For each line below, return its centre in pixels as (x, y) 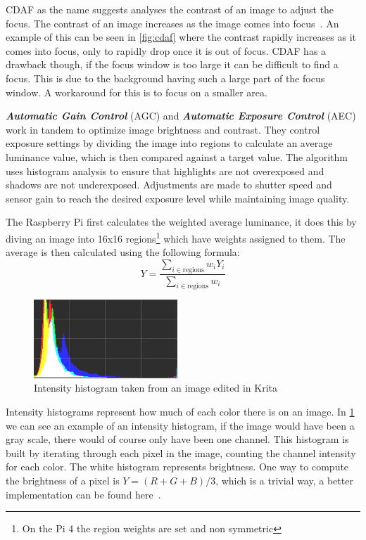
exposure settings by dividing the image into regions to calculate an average (169, 143)
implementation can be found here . (83, 494)
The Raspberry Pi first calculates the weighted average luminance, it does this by (181, 222)
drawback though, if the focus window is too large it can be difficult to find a (172, 64)
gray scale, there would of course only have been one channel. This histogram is (177, 439)
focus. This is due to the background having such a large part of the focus (165, 78)
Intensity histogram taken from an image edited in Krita (156, 388)
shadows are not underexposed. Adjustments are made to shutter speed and (169, 185)
